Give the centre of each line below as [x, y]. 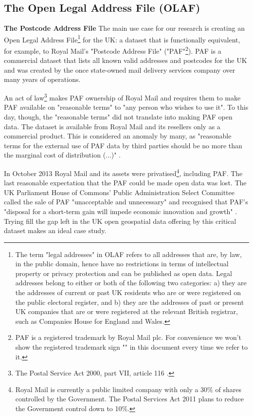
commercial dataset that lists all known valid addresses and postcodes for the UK [126, 60]
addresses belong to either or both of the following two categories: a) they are [131, 283]
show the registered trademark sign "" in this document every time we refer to [132, 347]
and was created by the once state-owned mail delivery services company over [120, 69]
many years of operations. [42, 79]
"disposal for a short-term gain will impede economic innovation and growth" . [121, 211]
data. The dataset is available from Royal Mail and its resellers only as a [112, 126]
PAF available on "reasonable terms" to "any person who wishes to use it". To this [126, 107]
